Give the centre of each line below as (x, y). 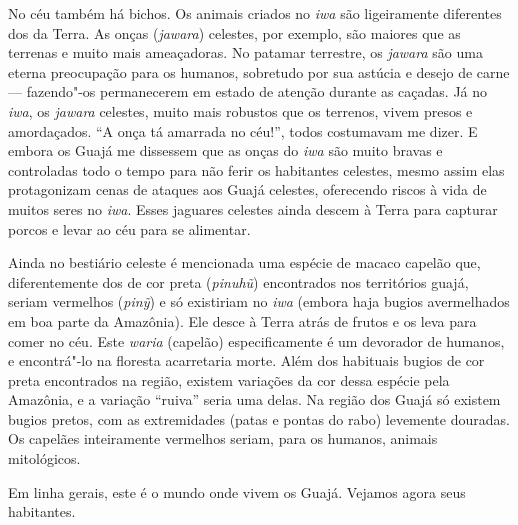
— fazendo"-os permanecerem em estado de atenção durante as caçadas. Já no (248, 91)
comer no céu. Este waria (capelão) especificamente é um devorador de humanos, (256, 340)
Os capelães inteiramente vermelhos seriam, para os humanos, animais (223, 438)
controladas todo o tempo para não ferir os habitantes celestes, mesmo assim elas (256, 169)
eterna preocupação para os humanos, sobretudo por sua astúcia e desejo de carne (259, 71)
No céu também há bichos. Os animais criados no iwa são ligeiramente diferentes (255, 13)
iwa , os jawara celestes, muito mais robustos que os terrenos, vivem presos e (240, 110)
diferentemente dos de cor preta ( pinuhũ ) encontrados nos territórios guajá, (238, 281)
